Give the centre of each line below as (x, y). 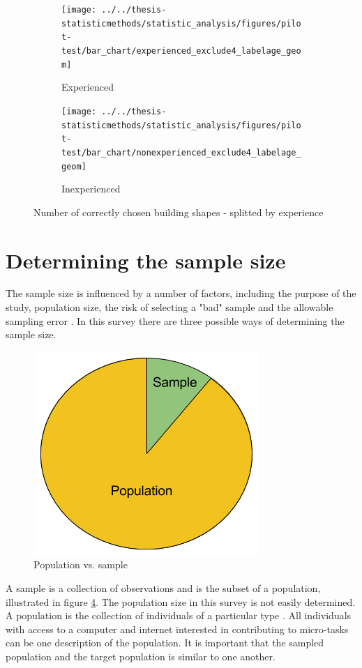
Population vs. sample (81, 564)
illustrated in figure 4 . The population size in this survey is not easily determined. (181, 601)
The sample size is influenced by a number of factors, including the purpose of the (181, 293)
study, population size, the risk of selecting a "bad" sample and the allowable (169, 307)
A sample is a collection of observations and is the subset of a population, (163, 588)
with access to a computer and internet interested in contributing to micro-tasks (177, 629)
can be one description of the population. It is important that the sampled (165, 643)
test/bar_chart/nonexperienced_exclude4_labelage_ (181, 152)
